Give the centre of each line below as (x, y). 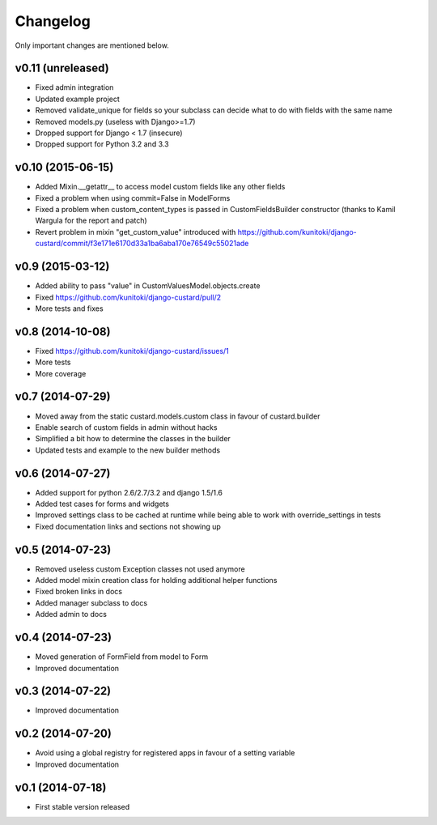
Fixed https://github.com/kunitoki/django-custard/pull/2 (128, 297)
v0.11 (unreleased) (62, 68)
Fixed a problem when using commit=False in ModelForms (133, 198)
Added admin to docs (71, 614)
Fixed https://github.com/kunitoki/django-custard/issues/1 (132, 351)
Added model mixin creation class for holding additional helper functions (156, 580)
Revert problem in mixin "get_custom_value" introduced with (136, 232)
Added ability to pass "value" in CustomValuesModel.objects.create (148, 286)
